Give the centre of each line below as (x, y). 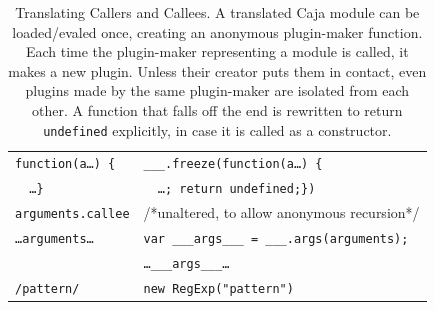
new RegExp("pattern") (218, 289)
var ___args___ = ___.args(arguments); (276, 239)
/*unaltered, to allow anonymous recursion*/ (281, 212)
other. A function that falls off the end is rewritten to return (217, 109)
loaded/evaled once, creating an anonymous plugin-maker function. (217, 31)
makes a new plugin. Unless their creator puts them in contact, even (217, 70)
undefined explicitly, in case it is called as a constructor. (217, 129)
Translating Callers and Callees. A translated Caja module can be (217, 12)
